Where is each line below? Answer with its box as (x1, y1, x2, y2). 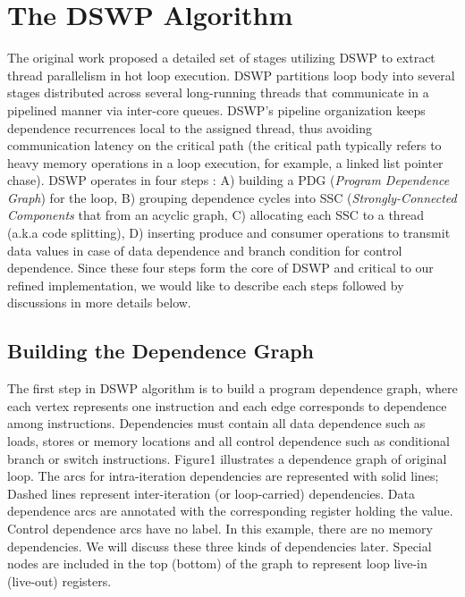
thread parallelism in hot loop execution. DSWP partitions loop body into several (7, 65, 455, 84)
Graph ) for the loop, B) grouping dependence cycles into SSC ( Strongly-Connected (7, 188, 457, 206)
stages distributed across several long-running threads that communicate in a (7, 83, 429, 102)
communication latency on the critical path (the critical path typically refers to (7, 136, 442, 155)
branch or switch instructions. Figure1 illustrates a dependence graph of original (7, 449, 447, 467)
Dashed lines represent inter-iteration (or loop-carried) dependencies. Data (7, 483, 415, 502)
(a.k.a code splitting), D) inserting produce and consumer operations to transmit (7, 223, 451, 242)
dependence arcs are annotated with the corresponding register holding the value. (7, 501, 453, 520)
